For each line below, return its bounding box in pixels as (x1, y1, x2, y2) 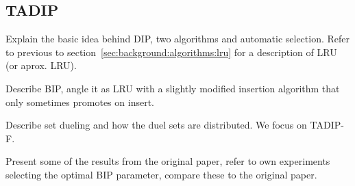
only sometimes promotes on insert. (5, 94, 154, 109)
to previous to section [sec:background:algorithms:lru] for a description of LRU (5, 44, 337, 59)
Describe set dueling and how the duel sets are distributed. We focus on (5, 118, 307, 132)
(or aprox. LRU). (5, 58, 77, 72)
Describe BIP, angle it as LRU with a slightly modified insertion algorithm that (5, 81, 340, 95)
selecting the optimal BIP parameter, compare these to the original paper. (5, 167, 317, 181)
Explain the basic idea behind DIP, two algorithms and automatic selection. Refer (5, 31, 350, 46)
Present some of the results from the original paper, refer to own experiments (5, 154, 330, 168)
